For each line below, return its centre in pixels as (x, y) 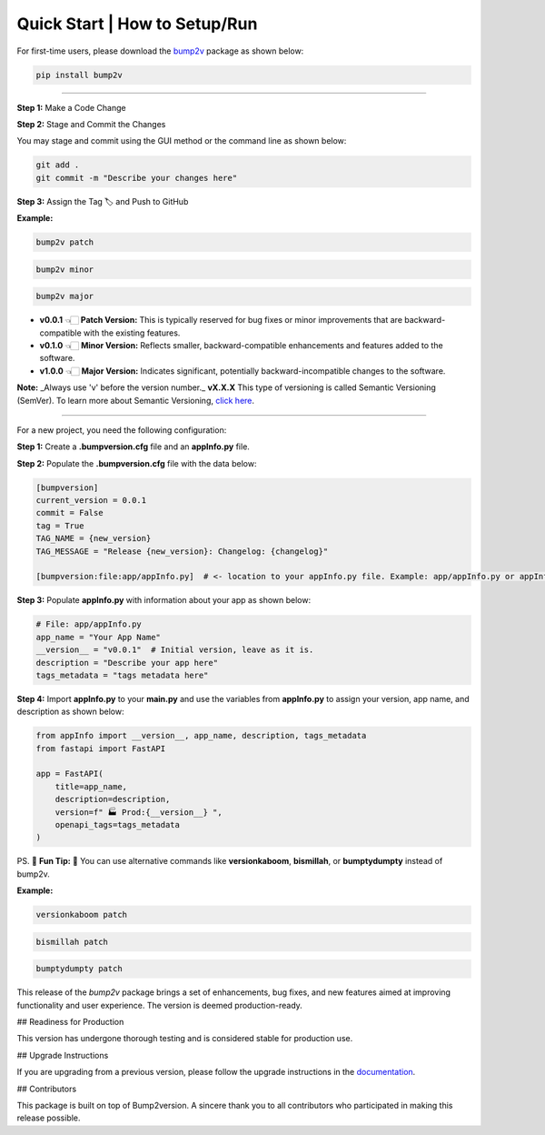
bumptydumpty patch (79, 969)
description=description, (113, 799)
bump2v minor (65, 269)
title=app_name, (91, 786)
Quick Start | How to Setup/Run (137, 24)
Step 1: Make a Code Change (71, 107)
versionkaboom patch (81, 915)
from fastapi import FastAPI (101, 748)
